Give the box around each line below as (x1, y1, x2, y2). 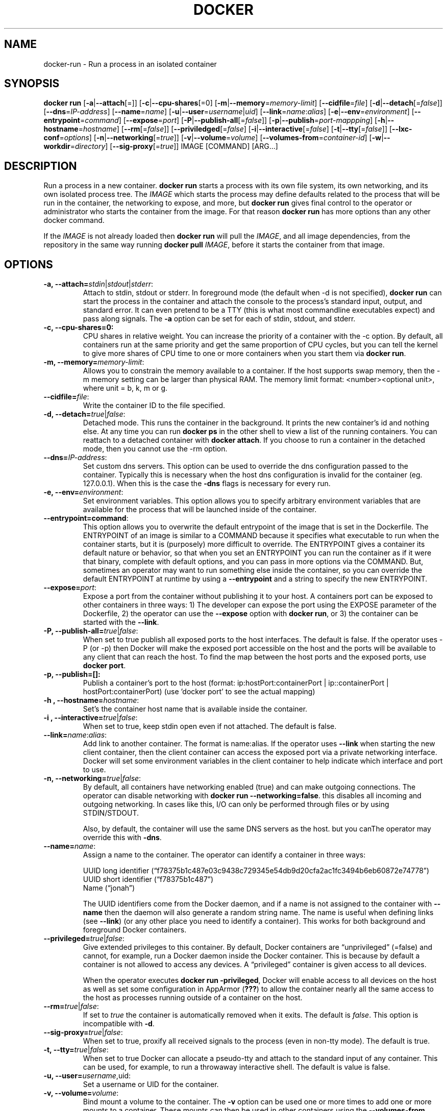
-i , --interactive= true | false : (43, 713, 138, 722)
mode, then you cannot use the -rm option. (83, 444, 228, 453)
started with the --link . (83, 618, 159, 627)
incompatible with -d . (83, 1019, 155, 1028)
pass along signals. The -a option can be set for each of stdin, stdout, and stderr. (83, 314, 356, 323)
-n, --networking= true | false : (43, 774, 141, 783)
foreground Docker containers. (83, 925, 187, 935)
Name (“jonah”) (83, 883, 135, 893)
